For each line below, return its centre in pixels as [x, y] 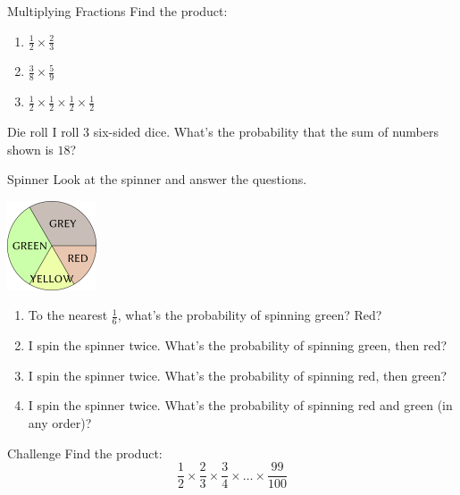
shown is [30, 149]
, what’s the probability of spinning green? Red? [250, 315]
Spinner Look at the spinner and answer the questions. [157, 179]
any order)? [60, 423]
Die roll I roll [43, 132]
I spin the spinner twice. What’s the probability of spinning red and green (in [240, 405]
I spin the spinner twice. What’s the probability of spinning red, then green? [238, 375]
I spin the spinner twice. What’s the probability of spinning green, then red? [238, 345]
